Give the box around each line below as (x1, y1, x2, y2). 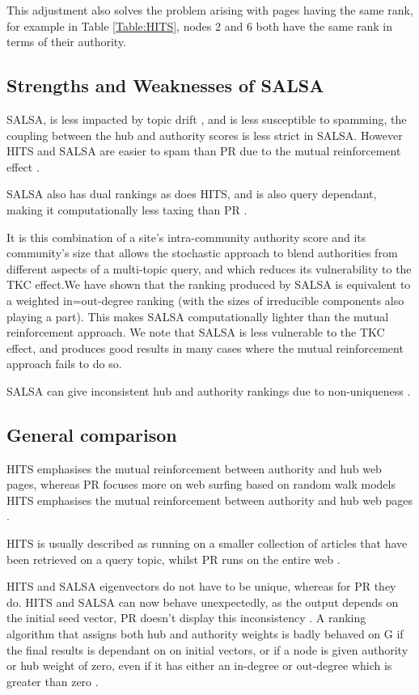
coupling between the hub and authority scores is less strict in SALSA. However (6, 126, 403, 143)
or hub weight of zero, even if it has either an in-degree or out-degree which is (6, 657, 392, 674)
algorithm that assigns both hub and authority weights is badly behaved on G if (6, 625, 404, 642)
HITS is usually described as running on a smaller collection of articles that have (6, 535, 408, 552)
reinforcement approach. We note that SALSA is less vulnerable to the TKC (6, 324, 385, 341)
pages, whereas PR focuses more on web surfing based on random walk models (6, 476, 396, 493)
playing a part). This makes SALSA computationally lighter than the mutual (6, 307, 389, 324)
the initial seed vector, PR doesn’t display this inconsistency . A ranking (6, 609, 366, 626)
